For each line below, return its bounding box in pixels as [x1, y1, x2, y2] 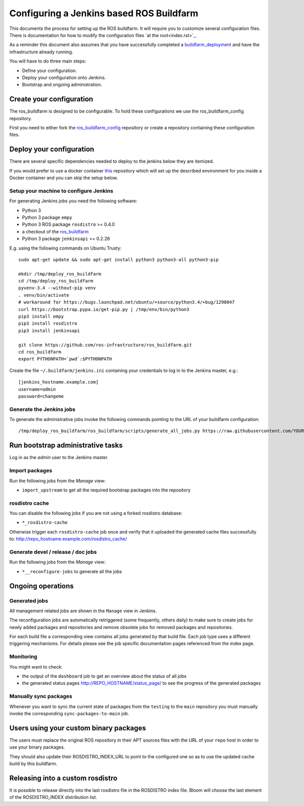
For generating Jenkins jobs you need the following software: [9, 198, 137, 204]
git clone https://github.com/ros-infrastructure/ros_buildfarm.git [18, 342, 192, 347]
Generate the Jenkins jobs [9, 406, 75, 413]
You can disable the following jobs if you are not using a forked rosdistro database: [9, 510, 182, 516]
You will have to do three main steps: [9, 58, 86, 64]
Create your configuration [9, 95, 93, 103]
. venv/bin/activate [18, 292, 69, 298]
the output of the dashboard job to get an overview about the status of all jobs [22, 673, 187, 679]
